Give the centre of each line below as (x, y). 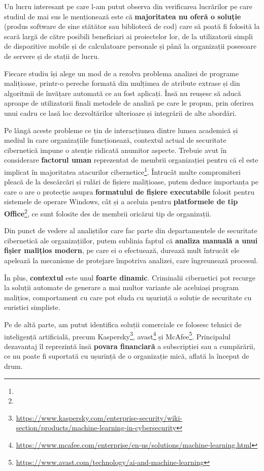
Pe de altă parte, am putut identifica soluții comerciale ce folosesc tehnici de (123, 324)
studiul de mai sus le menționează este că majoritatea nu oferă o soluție (123, 16)
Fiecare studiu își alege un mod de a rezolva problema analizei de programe (122, 73)
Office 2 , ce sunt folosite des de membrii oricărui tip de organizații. (108, 212)
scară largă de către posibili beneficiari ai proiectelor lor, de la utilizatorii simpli (128, 36)
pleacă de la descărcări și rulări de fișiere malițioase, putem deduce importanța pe (131, 182)
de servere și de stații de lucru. (52, 56)
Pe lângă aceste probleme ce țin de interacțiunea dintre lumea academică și (121, 130)
